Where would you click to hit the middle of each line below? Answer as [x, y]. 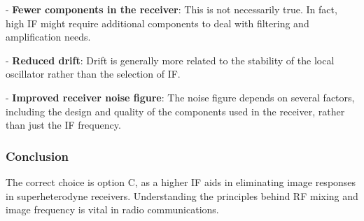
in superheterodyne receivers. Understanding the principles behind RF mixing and [182, 195]
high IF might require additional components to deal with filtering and [157, 23]
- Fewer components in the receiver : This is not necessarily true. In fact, [171, 9]
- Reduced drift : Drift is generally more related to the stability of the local [170, 60]
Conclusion [37, 156]
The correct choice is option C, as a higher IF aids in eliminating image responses [181, 181]
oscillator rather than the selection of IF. [93, 74]
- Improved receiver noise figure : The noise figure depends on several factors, [180, 97]
